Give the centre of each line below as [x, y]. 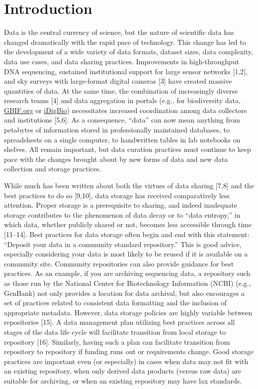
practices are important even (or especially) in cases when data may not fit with [126, 361]
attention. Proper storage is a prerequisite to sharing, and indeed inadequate [121, 205]
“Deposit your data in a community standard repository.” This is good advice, [123, 244]
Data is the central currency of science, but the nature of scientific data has [119, 32]
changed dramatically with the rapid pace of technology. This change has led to [125, 42]
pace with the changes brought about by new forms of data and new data [116, 159]
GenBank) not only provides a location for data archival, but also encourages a [125, 293]
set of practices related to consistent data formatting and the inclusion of [115, 303]
